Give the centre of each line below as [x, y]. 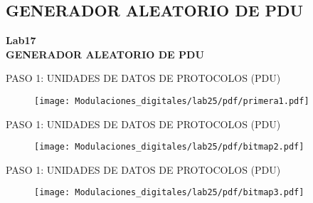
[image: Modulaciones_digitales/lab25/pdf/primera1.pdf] [172, 101]
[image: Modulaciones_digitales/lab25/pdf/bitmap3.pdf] [169, 193]
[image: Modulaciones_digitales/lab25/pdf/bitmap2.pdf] [169, 147]
